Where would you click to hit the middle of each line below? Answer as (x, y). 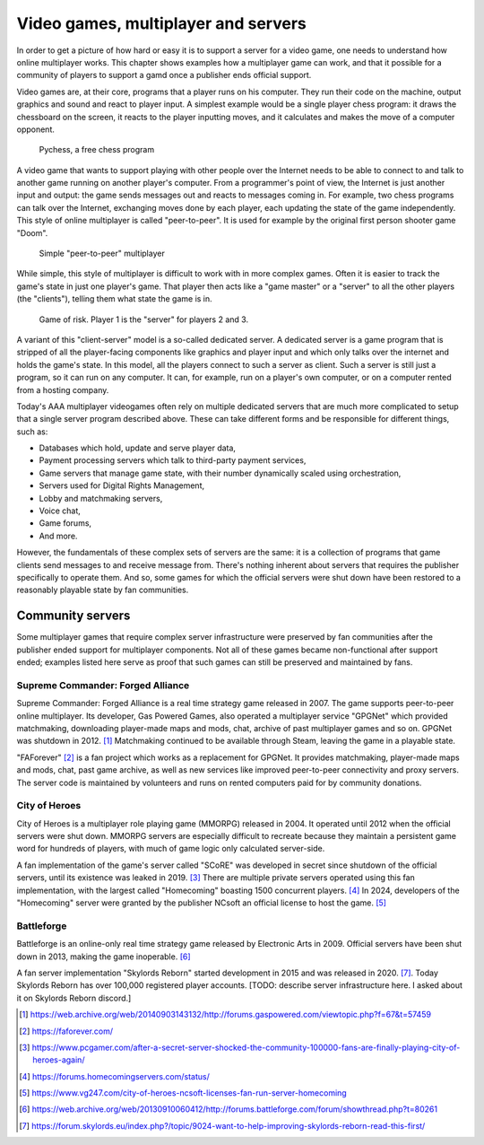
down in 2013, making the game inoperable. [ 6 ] (104, 957)
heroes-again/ (59, 1060)
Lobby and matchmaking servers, (101, 498)
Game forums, (65, 523)
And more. (58, 536)
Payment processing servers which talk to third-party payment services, (173, 460)
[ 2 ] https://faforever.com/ (66, 1031)
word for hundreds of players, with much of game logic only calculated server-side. (171, 849)
